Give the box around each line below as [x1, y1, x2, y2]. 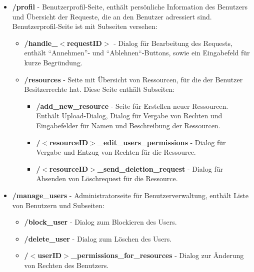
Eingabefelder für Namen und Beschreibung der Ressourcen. [36, 120, 220, 130]
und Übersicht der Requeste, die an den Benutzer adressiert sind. [12, 11, 212, 21]
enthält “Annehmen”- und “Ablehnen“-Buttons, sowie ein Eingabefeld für [24, 47, 250, 58]
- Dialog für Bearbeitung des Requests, [113, 37, 232, 48]
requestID [66, 37, 102, 48]
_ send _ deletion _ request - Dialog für [97, 163, 223, 174]
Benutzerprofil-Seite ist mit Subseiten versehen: [12, 21, 157, 31]
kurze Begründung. [24, 57, 82, 67]
